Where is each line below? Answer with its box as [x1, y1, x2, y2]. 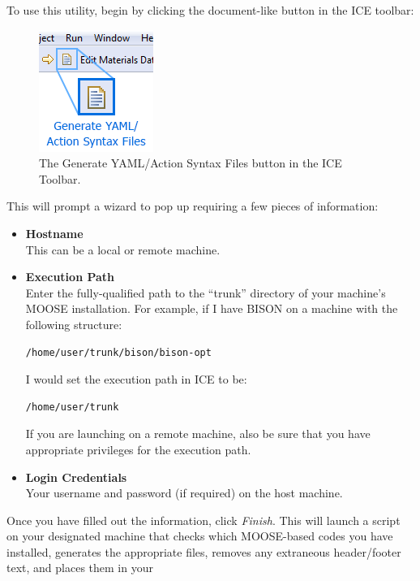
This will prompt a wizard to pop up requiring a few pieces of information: [6, 197, 379, 215]
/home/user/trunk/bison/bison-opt [25, 346, 212, 358]
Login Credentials [25, 468, 127, 485]
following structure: [25, 315, 122, 332]
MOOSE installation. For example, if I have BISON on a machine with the [25, 300, 398, 317]
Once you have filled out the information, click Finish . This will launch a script [6, 511, 401, 528]
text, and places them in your [6, 559, 153, 576]
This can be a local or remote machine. [25, 241, 221, 258]
